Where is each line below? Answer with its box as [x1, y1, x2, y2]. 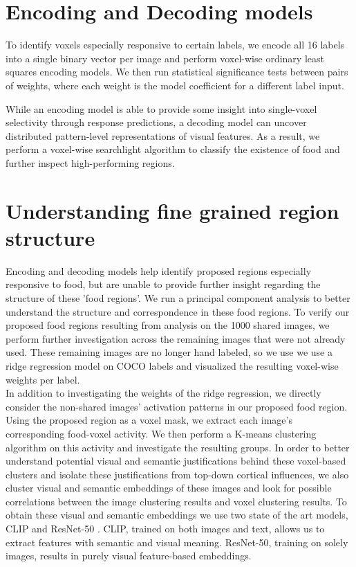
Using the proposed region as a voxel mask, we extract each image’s [6, 413, 292, 427]
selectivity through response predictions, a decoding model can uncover [6, 115, 307, 129]
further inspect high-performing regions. [6, 155, 175, 170]
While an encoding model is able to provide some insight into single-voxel [6, 101, 317, 116]
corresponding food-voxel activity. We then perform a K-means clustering [6, 426, 317, 440]
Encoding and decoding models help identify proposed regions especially [6, 263, 312, 278]
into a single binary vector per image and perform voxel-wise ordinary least [6, 51, 324, 65]
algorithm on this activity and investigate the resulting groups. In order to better [6, 440, 350, 454]
